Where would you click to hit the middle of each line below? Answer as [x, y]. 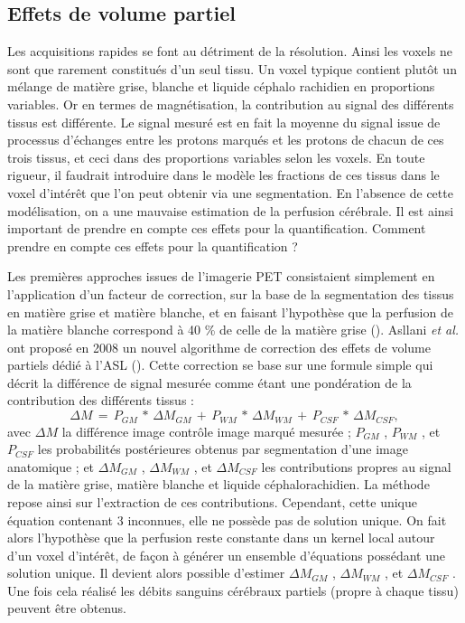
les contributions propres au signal [356, 466]
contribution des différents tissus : [101, 400]
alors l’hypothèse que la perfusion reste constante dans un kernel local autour [221, 538]
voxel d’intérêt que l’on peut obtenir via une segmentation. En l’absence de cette [230, 192]
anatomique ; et [51, 466]
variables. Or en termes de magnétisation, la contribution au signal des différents [231, 104]
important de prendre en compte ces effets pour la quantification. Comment [217, 228]
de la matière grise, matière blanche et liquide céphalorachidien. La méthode [219, 484]
